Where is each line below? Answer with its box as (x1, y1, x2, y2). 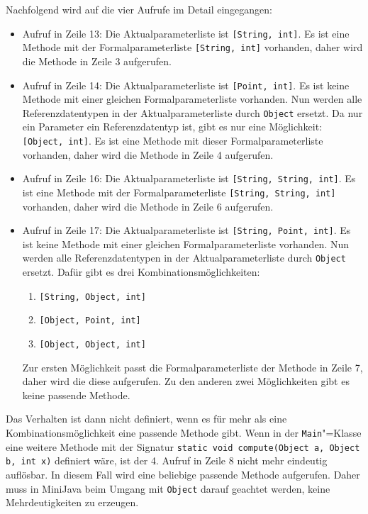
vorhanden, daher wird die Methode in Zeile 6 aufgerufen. (22, 199, 274, 213)
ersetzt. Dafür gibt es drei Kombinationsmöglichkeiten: (22, 264, 260, 279)
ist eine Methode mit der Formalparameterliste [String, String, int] (22, 184, 336, 199)
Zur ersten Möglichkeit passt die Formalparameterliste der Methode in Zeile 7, (22, 359, 363, 374)
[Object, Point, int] (39, 315, 141, 326)
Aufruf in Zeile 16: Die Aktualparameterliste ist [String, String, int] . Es (22, 171, 356, 186)
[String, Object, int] (39, 291, 146, 302)
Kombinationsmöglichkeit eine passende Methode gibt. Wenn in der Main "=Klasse (6, 425, 362, 440)
